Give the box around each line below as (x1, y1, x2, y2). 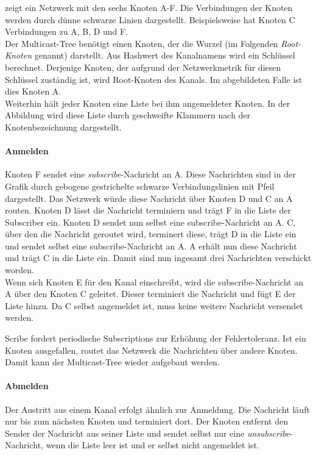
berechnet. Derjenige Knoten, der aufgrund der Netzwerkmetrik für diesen (5, 60, 281, 73)
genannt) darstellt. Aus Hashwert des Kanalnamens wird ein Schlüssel (34, 49, 295, 62)
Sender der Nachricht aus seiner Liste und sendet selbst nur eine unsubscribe (5, 426, 290, 439)
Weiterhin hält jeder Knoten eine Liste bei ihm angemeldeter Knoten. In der (5, 96, 290, 109)
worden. (5, 263, 34, 276)
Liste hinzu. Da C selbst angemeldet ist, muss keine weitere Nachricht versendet (5, 299, 303, 312)
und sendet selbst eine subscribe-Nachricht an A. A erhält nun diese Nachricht (5, 239, 297, 252)
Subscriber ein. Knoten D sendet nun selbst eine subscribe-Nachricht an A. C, (5, 215, 296, 228)
